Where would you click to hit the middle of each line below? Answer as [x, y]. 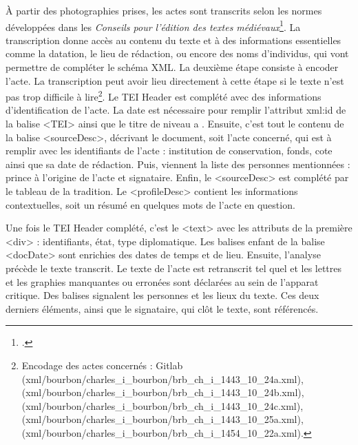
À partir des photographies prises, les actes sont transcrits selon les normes [164, 10]
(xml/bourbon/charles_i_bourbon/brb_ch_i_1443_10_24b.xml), [163, 392]
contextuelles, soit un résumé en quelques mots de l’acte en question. [150, 204]
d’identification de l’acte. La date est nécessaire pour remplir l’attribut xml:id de [176, 110]
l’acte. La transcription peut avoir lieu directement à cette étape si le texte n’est [175, 80]
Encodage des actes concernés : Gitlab [102, 365]
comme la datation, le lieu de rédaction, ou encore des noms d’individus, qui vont [177, 53]
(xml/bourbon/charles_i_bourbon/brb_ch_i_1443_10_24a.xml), [162, 379]
